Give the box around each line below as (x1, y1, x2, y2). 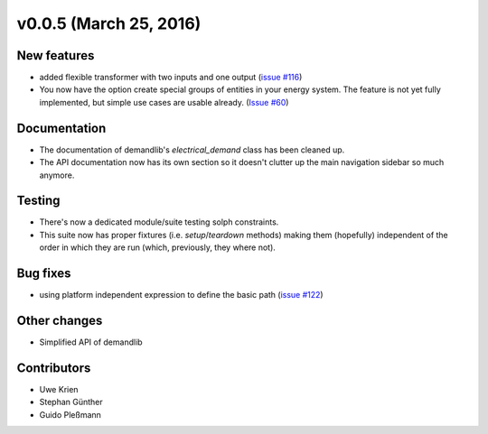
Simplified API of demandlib (39, 337, 144, 347)
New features (16, 48, 95, 63)
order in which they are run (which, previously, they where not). (39, 242, 276, 253)
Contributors (16, 360, 91, 375)
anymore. (39, 170, 75, 180)
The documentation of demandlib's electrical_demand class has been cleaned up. (39, 144, 345, 155)
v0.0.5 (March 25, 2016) (16, 14, 202, 33)
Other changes (16, 312, 103, 328)
